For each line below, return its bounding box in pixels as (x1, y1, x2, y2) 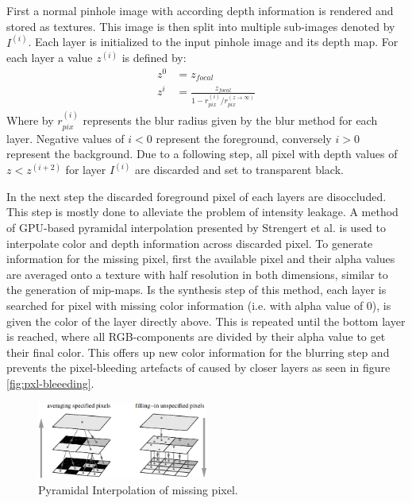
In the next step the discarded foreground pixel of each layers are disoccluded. (6, 188, 387, 204)
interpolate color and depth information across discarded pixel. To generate (6, 234, 373, 251)
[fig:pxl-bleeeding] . (6, 374, 94, 391)
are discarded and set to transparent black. (135, 161, 344, 178)
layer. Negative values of (6, 130, 125, 146)
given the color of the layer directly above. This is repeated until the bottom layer (6, 312, 406, 329)
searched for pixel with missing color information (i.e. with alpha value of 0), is (6, 296, 391, 313)
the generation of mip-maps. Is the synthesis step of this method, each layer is (6, 281, 387, 298)
